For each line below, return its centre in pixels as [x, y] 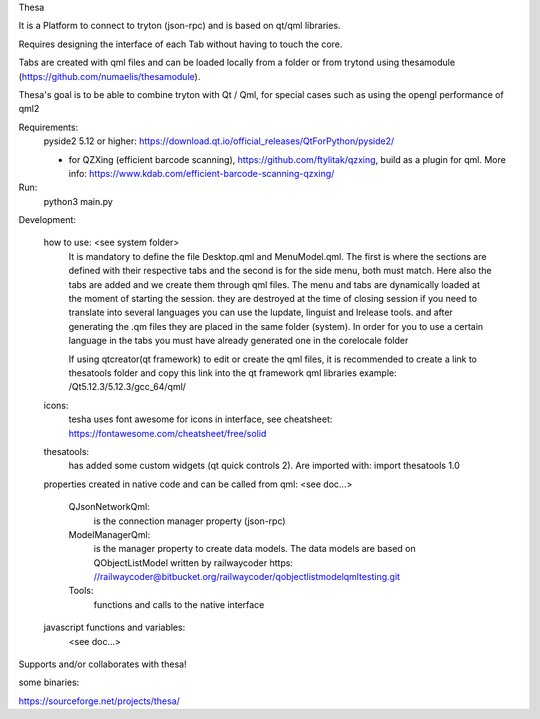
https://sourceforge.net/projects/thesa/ [99, 701]
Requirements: [48, 127]
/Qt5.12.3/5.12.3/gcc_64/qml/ [127, 387]
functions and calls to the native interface [179, 604]
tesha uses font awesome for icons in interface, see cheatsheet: [200, 419]
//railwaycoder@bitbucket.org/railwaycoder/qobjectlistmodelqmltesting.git [246, 577]
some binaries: [49, 682]
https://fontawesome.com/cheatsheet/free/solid [167, 433]
